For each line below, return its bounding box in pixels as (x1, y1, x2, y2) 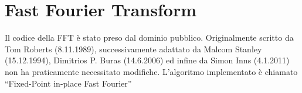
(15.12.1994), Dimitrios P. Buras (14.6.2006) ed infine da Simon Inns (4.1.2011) (5, 54, 290, 66)
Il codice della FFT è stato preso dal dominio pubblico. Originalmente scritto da (5, 31, 294, 44)
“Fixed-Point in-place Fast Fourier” (5, 77, 132, 89)
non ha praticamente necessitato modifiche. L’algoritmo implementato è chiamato (5, 65, 298, 77)
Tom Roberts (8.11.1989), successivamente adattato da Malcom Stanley (5, 42, 262, 55)
